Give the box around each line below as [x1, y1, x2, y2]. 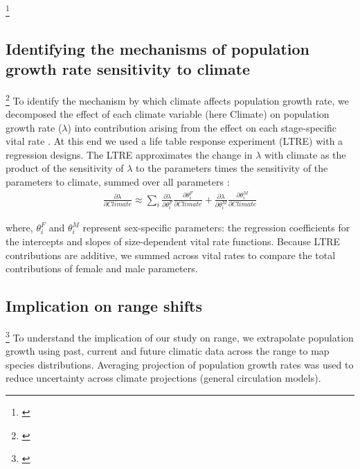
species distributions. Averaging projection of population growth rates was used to [6, 357, 354, 371]
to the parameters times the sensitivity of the [136, 161, 328, 175]
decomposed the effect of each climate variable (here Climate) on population [6, 107, 330, 121]
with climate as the [264, 147, 346, 161]
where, [6, 220, 33, 235]
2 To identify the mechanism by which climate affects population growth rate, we [6, 91, 350, 107]
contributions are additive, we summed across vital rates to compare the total [6, 247, 336, 262]
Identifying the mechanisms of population [6, 37, 310, 59]
